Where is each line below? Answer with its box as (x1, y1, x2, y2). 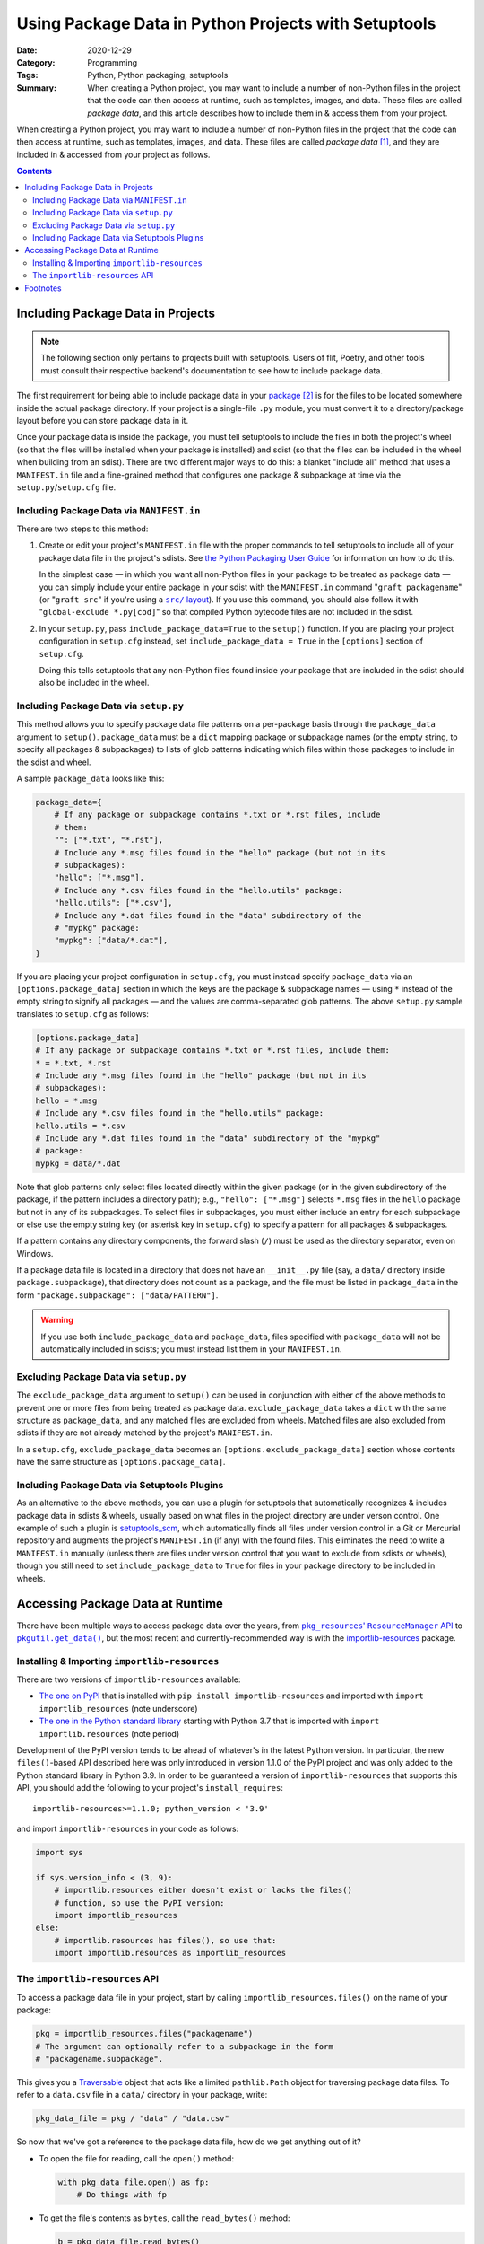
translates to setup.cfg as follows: (16, 1008, 150, 1019)
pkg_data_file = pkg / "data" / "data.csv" (35, 2114, 230, 2124)
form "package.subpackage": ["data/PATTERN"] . (16, 1289, 219, 1301)
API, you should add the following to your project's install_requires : (16, 1783, 284, 1793)
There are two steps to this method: (16, 523, 149, 534)
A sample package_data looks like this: (16, 773, 165, 785)
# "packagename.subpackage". (35, 2054, 164, 2064)
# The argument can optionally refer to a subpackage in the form (35, 2041, 333, 2051)
